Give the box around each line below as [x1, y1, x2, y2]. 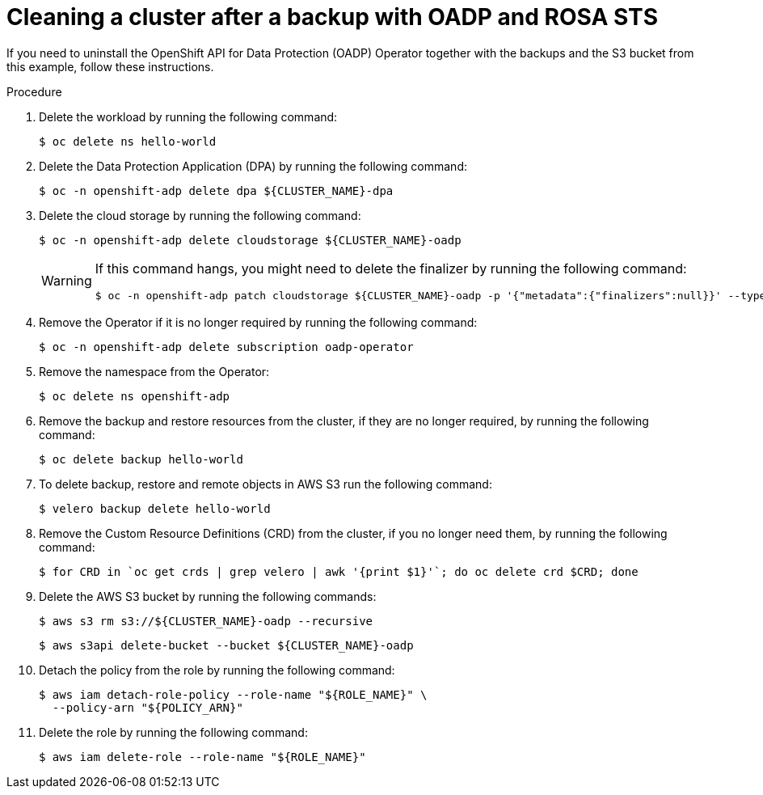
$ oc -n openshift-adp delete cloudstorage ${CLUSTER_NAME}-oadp [39, 233, 462, 247]
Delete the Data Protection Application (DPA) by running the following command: [39, 159, 467, 173]
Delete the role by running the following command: [39, 725, 308, 739]
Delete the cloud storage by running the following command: [39, 208, 361, 222]
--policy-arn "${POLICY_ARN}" [52, 700, 243, 714]
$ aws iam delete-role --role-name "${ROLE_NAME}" [39, 750, 366, 763]
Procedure [6, 84, 62, 99]
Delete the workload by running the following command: [39, 109, 338, 124]
